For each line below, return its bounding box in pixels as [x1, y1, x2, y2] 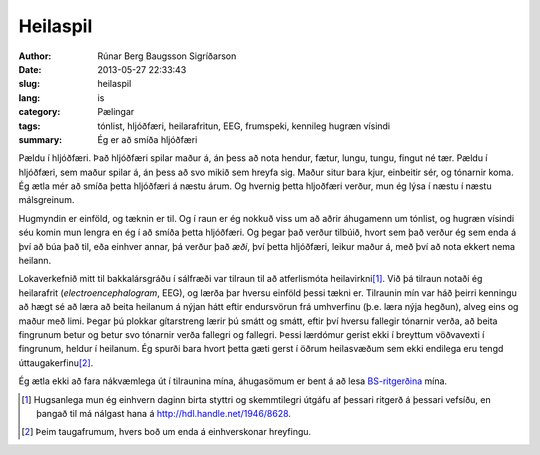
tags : [18, 120, 41, 132]
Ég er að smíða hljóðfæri [97, 133, 198, 145]
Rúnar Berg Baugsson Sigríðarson [97, 50, 237, 62]
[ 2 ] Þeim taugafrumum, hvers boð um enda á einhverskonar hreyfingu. [21, 426, 312, 438]
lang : [18, 91, 41, 104]
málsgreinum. [18, 194, 75, 206]
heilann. [18, 255, 52, 267]
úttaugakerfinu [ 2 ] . [18, 356, 94, 369]
